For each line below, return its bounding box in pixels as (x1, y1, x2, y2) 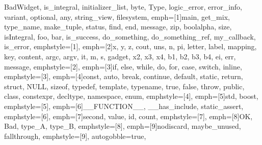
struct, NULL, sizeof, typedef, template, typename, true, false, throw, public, (4, 81, 245, 91)
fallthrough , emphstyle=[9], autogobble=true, (4, 130, 146, 141)
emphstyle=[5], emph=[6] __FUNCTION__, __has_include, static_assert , (4, 100, 244, 111)
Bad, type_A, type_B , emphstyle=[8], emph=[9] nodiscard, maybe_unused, (4, 121, 241, 131)
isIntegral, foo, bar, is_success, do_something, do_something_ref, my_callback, (4, 31, 256, 42)
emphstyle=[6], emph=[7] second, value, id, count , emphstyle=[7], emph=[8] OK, (4, 111, 253, 121)
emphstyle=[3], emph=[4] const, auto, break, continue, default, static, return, (4, 71, 243, 82)
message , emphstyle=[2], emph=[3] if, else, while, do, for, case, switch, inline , (4, 61, 242, 71)
